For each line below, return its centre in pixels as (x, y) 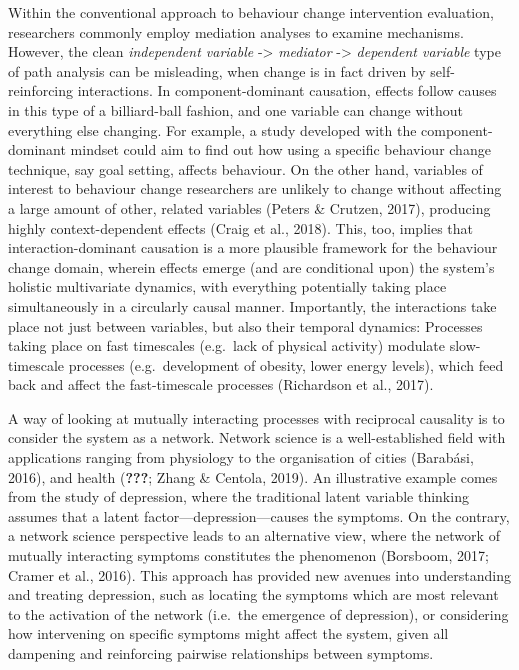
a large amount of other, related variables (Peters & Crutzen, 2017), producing (249, 207)
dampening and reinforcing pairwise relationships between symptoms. (221, 653)
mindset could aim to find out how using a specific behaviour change (280, 149)
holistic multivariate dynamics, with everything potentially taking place (227, 286)
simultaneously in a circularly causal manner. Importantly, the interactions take (252, 305)
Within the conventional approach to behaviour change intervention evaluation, (251, 12)
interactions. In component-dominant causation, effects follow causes (287, 90)
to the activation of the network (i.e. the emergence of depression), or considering (258, 613)
